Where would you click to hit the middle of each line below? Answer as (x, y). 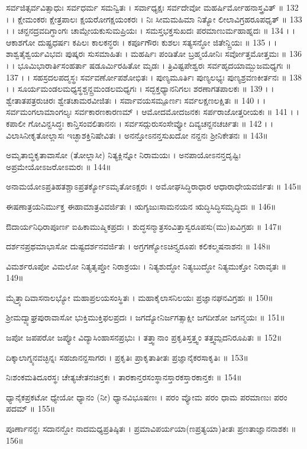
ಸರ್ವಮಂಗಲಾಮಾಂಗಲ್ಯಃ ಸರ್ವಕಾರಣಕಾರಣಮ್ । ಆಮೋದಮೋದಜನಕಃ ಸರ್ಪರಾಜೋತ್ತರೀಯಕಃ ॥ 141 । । (153, 112)
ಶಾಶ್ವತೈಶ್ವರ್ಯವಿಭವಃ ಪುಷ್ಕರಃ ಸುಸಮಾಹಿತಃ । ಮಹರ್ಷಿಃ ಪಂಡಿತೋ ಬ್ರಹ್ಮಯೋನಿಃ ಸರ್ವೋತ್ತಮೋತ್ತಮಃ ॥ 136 (154, 54)
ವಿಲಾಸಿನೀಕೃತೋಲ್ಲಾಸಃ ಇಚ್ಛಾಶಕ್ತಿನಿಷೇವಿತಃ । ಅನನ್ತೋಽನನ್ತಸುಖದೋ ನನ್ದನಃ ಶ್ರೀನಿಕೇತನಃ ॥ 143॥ (137, 135)
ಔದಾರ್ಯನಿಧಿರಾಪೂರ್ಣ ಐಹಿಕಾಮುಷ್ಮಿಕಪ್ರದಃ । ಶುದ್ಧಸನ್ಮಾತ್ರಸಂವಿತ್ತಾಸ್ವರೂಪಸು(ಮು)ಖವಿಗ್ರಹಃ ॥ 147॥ (144, 226)
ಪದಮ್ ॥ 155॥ (31, 408)
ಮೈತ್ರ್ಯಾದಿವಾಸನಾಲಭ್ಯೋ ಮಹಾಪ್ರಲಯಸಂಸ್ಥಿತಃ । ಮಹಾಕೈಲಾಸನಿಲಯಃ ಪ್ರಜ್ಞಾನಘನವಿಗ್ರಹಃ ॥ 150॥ (140, 297)
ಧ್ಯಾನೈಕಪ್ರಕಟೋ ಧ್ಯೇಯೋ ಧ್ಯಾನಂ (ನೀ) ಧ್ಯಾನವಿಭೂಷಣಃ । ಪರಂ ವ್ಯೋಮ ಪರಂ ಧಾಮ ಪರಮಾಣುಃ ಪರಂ (147, 397)
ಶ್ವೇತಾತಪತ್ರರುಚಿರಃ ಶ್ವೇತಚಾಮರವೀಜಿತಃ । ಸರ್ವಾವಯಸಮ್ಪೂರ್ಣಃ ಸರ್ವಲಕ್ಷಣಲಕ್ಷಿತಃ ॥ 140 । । (136, 100)
